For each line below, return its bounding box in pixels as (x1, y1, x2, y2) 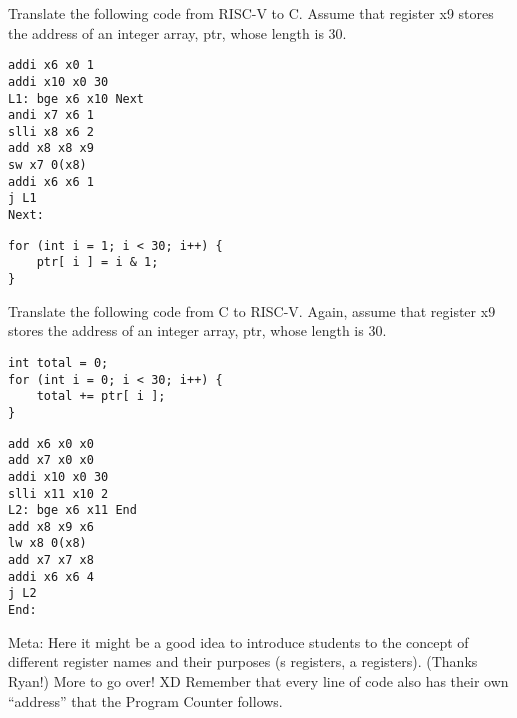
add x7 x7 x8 (8, 553, 94, 568)
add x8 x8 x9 (8, 141, 94, 156)
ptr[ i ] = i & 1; (36, 255, 159, 270)
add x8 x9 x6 (8, 519, 94, 534)
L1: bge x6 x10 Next (8, 91, 145, 106)
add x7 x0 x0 (8, 453, 94, 468)
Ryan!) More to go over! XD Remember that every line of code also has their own (8, 670, 509, 691)
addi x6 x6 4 (8, 569, 94, 584)
